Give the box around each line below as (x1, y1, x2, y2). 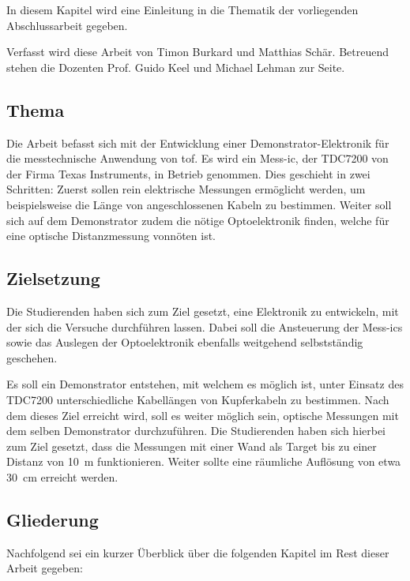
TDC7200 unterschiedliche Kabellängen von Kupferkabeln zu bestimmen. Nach (6, 391, 389, 407)
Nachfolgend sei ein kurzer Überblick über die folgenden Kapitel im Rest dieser (6, 544, 389, 560)
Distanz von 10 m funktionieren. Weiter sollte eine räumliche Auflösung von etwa (6, 453, 401, 470)
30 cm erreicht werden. (6, 468, 118, 485)
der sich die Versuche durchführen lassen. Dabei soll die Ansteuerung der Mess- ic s (6, 318, 403, 335)
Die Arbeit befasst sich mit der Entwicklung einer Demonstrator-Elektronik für (6, 134, 389, 151)
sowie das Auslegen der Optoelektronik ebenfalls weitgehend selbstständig (6, 334, 363, 350)
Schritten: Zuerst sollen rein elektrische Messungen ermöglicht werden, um (6, 181, 366, 197)
